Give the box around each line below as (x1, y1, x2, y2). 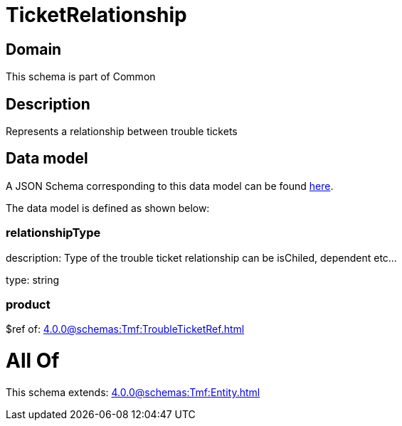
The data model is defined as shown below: (6, 201, 210, 214)
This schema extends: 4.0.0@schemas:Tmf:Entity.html (6, 385, 260, 398)
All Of (6, 348, 60, 373)
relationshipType (6, 225, 101, 240)
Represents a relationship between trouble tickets (6, 125, 238, 138)
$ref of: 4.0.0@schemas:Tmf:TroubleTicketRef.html (6, 323, 245, 336)
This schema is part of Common (6, 70, 156, 83)
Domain (6, 40, 62, 58)
